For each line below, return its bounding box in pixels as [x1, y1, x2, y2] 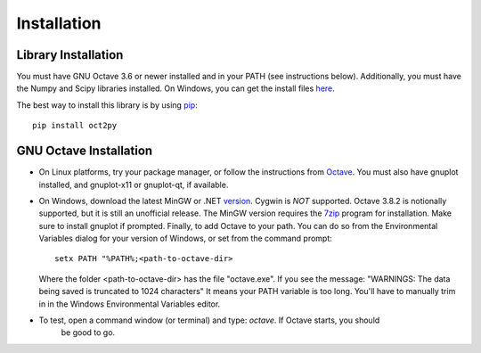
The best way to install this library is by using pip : [16, 99, 198, 111]
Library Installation [16, 47, 124, 62]
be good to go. [61, 327, 116, 338]
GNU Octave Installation [16, 144, 153, 159]
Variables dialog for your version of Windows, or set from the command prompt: [38, 233, 333, 244]
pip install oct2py [32, 120, 118, 131]
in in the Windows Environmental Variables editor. [38, 299, 221, 309]
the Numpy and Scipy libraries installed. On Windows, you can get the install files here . [16, 83, 336, 94]
